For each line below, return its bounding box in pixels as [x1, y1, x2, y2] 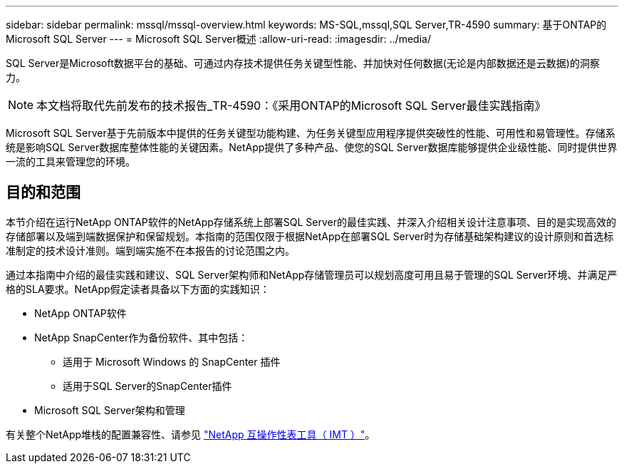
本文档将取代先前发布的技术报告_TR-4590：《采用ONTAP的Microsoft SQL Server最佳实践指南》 [36, 98, 546, 113]
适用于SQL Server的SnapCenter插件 [63, 379, 232, 392]
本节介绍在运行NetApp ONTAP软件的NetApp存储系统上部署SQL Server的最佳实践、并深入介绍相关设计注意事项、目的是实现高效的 [6, 215, 617, 228]
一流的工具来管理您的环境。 [6, 155, 135, 167]
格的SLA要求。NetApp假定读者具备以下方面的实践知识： [6, 282, 270, 295]
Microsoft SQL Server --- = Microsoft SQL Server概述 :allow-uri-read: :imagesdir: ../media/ [6, 33, 431, 45]
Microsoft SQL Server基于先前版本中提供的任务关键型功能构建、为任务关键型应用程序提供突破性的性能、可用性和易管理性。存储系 [6, 127, 615, 139]
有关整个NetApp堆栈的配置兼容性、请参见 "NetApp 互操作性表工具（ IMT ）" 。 [6, 428, 375, 440]
